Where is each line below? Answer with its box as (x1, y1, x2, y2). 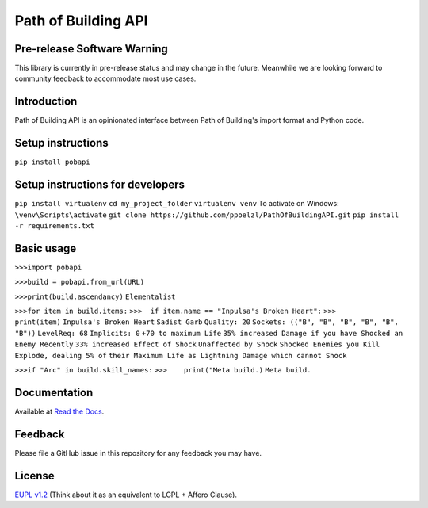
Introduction (14, 95, 78, 109)
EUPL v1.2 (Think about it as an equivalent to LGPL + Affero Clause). (14, 490, 238, 499)
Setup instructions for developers (14, 178, 185, 192)
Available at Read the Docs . (14, 407, 105, 416)
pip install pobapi (14, 158, 90, 166)
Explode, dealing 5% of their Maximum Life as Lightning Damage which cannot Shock (14, 351, 347, 360)
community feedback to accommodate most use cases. (14, 74, 197, 83)
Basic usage (14, 242, 77, 255)
